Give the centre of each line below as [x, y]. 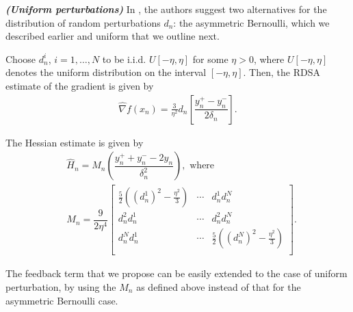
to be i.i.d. [124, 58]
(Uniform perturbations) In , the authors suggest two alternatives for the [166, 9]
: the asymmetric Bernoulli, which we [251, 22]
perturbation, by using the [61, 286]
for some [210, 58]
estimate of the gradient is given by [80, 85]
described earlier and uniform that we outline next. [113, 36]
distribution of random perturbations [83, 22]
